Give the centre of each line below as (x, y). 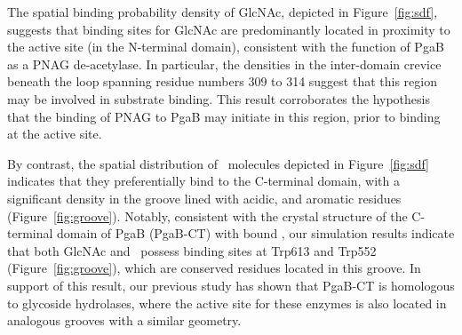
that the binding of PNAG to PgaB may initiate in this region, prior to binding (224, 116)
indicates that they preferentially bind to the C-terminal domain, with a (204, 181)
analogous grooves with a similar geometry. (124, 320)
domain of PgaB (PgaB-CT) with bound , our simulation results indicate (256, 233)
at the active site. (55, 134)
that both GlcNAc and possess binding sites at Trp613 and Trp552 (192, 250)
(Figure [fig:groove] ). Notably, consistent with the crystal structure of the (207, 215)
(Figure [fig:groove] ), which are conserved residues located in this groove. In (214, 268)
